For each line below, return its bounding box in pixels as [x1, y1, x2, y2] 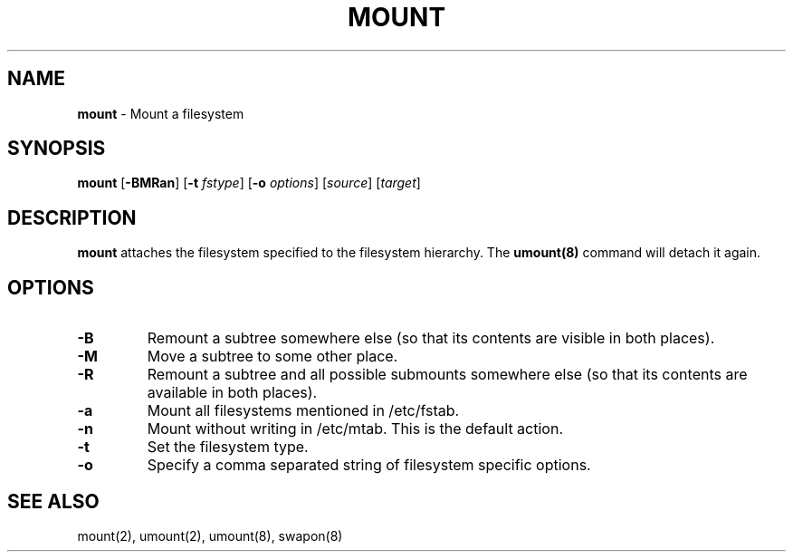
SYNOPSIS [7, 137, 106, 160]
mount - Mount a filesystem [77, 105, 244, 121]
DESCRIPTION [7, 206, 137, 229]
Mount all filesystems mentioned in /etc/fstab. [147, 401, 460, 420]
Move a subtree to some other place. [147, 347, 398, 366]
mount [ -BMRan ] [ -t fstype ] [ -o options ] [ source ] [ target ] [77, 175, 421, 191]
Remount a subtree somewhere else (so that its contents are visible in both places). [147, 329, 715, 348]
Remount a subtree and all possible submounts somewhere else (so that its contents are [147, 365, 748, 384]
